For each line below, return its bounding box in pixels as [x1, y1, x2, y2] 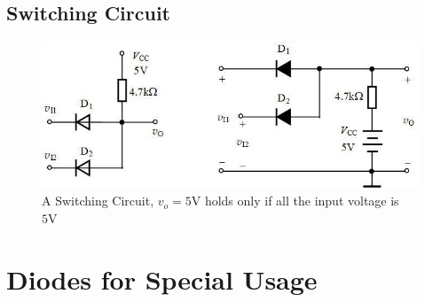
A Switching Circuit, [42, 191, 154, 210]
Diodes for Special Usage [6, 260, 318, 297]
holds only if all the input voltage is [204, 191, 399, 210]
